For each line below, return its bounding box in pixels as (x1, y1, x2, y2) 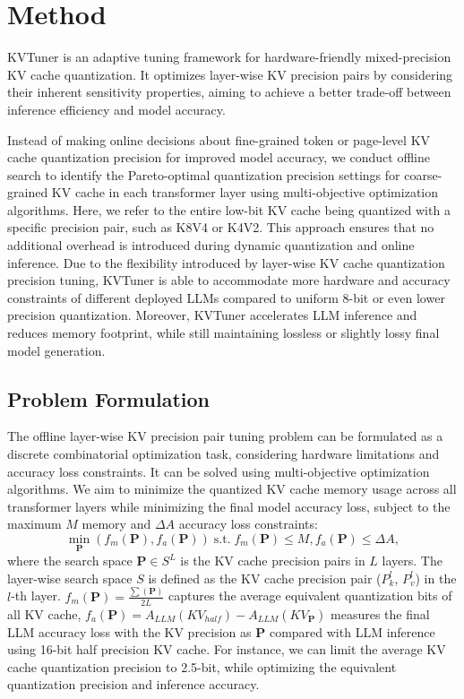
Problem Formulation (7, 384, 210, 412)
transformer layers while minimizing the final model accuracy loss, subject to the (7, 496, 451, 515)
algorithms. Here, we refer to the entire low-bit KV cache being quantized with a (7, 200, 451, 219)
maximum (7, 514, 62, 533)
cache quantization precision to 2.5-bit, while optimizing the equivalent (7, 657, 397, 676)
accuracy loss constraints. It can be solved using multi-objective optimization (7, 462, 430, 480)
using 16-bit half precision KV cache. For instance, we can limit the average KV (7, 640, 446, 659)
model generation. (7, 341, 106, 359)
